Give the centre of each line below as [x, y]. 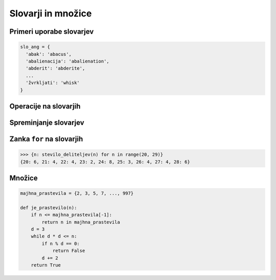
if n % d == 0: [61, 243]
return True [46, 265]
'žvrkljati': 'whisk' [53, 83]
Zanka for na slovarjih [46, 139]
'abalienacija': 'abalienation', [67, 61]
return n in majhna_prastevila [81, 222]
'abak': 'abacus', [49, 54]
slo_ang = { [35, 47]
